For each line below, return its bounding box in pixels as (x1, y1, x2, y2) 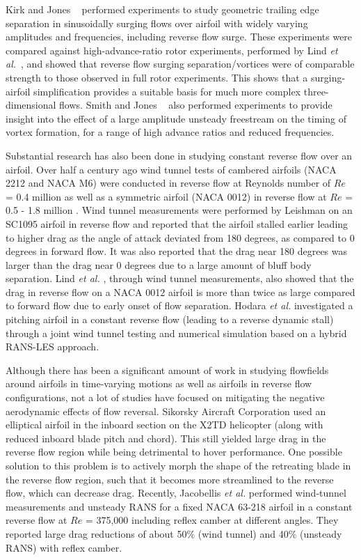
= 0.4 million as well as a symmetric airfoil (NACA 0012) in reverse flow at (6, 189, 327, 203)
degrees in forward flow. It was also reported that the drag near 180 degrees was (6, 244, 348, 258)
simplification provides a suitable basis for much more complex (33, 84, 301, 98)
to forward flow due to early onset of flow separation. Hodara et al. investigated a (6, 298, 353, 313)
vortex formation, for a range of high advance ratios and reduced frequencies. (6, 125, 335, 139)
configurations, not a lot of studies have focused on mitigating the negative (6, 390, 325, 405)
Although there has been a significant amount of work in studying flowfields (6, 362, 329, 377)
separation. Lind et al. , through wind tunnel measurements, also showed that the (6, 271, 354, 286)
